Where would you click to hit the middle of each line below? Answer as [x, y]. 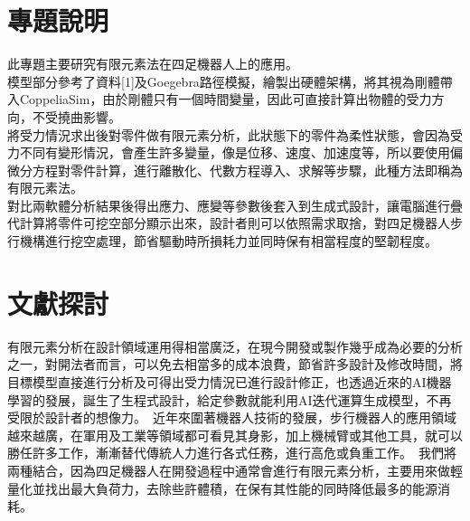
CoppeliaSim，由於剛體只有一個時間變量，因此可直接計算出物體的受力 [226, 99]
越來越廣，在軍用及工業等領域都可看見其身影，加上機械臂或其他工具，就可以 [235, 435]
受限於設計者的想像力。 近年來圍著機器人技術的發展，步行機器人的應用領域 [232, 417]
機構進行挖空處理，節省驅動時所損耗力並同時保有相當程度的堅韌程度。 [228, 241]
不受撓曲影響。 [76, 116]
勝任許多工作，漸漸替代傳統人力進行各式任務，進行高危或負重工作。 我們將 [232, 453]
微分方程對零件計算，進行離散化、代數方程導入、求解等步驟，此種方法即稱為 [235, 170]
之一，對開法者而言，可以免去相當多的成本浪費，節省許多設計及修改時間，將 [235, 364]
